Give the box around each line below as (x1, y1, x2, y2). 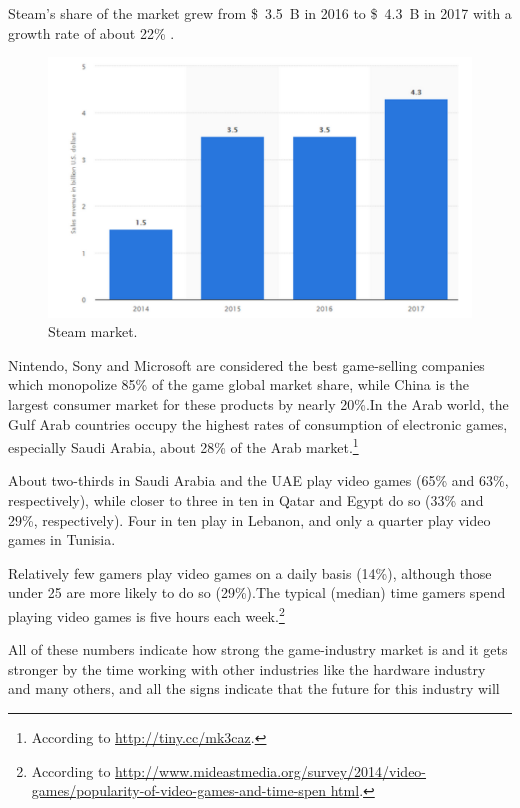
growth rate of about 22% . (8, 22, 175, 43)
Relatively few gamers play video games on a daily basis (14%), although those (8, 562, 492, 583)
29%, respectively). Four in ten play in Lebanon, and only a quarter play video (8, 509, 491, 530)
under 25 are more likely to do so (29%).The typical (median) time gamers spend (8, 582, 506, 603)
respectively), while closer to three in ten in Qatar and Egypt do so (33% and (8, 490, 484, 511)
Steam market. (48, 321, 138, 342)
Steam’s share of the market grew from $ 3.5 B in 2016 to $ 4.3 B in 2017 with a (8, 3, 512, 23)
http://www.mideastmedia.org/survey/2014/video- (115, 760, 427, 781)
